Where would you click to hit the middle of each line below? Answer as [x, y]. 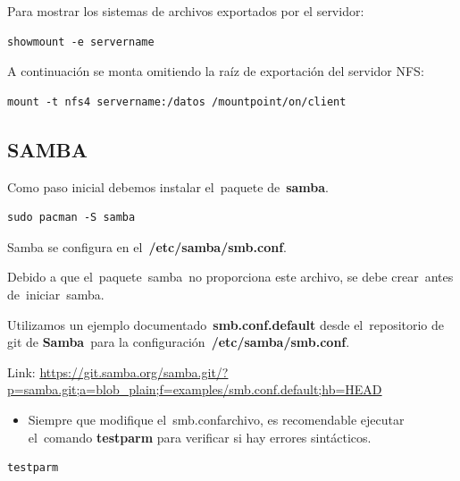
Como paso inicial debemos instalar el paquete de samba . [168, 186]
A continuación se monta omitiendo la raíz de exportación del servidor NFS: [216, 71]
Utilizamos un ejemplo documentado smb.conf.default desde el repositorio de [226, 324]
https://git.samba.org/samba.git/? [134, 371]
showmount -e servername [81, 42]
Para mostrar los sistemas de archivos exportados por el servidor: [186, 11]
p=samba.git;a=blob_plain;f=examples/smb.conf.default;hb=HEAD [195, 389]
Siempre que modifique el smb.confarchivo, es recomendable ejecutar [216, 419]
